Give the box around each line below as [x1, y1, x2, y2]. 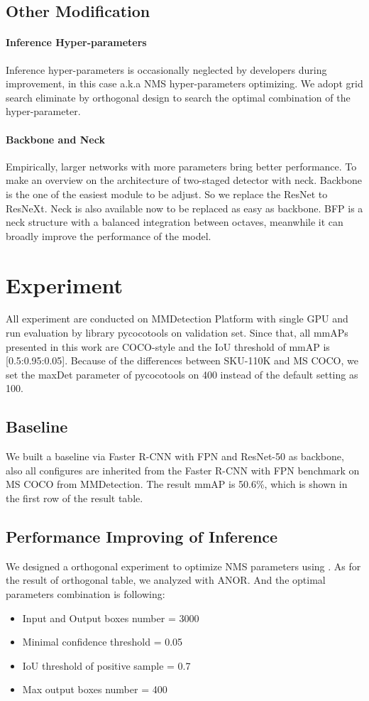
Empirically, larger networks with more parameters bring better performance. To [6, 158, 357, 173]
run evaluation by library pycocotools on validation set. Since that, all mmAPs [6, 325, 348, 340]
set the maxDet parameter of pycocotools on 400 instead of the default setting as [6, 366, 358, 381]
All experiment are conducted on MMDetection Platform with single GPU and [6, 311, 348, 326]
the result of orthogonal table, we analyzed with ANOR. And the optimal [6, 572, 326, 587]
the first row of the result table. [6, 490, 143, 505]
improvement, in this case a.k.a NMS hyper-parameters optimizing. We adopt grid [6, 76, 363, 91]
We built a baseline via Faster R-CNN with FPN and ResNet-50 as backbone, [6, 449, 344, 464]
